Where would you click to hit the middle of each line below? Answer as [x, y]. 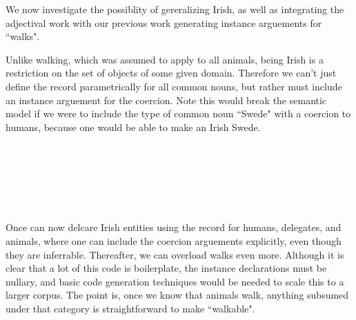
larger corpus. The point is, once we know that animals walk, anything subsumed [177, 295]
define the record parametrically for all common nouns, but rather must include [174, 86]
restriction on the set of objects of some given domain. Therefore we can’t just [171, 73]
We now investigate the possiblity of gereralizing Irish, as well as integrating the [175, 9]
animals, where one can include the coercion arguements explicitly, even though [174, 240]
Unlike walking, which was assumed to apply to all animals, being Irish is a [165, 59]
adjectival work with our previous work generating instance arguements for [164, 22]
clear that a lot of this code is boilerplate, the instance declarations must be [166, 268]
